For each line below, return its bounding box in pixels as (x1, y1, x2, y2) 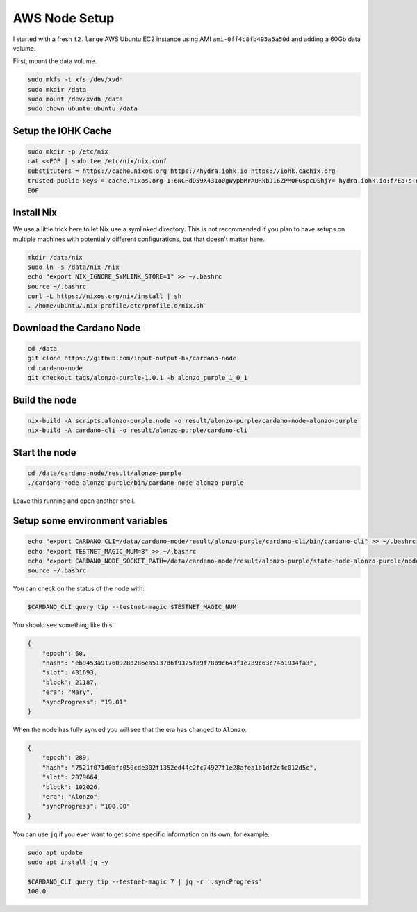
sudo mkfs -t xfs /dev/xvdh (27, 76, 123, 83)
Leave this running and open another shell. (13, 497, 136, 505)
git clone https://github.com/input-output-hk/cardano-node (27, 354, 237, 363)
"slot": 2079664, (42, 773, 101, 781)
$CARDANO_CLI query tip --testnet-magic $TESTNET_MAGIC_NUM (27, 603, 237, 611)
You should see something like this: (13, 621, 115, 629)
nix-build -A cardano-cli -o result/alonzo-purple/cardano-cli (27, 426, 248, 434)
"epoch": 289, (42, 754, 90, 762)
